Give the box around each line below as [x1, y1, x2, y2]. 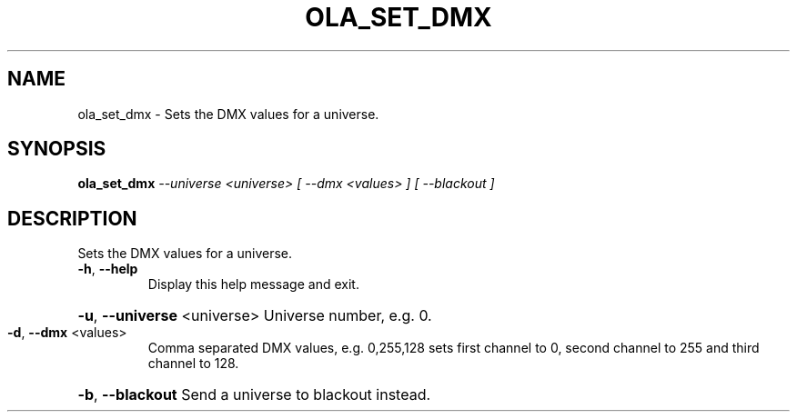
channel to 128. [147, 355, 239, 372]
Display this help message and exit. [147, 276, 359, 293]
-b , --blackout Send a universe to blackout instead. [77, 385, 431, 404]
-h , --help [77, 261, 138, 277]
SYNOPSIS [7, 137, 106, 161]
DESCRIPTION [7, 206, 137, 230]
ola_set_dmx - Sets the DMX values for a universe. [77, 105, 379, 122]
